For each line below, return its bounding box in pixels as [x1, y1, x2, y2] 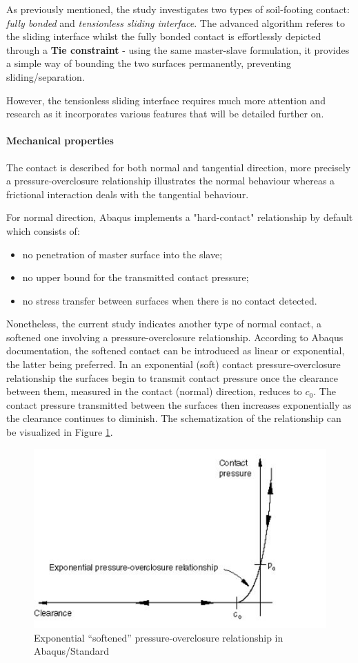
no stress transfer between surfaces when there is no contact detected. [22, 293, 317, 307]
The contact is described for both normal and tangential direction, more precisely [6, 160, 351, 174]
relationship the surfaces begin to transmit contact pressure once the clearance [6, 370, 338, 385]
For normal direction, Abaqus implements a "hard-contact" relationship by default [6, 210, 353, 224]
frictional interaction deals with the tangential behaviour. [6, 186, 249, 201]
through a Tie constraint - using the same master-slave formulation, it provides [6, 42, 350, 57]
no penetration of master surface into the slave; [22, 247, 223, 261]
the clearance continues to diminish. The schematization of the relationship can [6, 411, 341, 425]
